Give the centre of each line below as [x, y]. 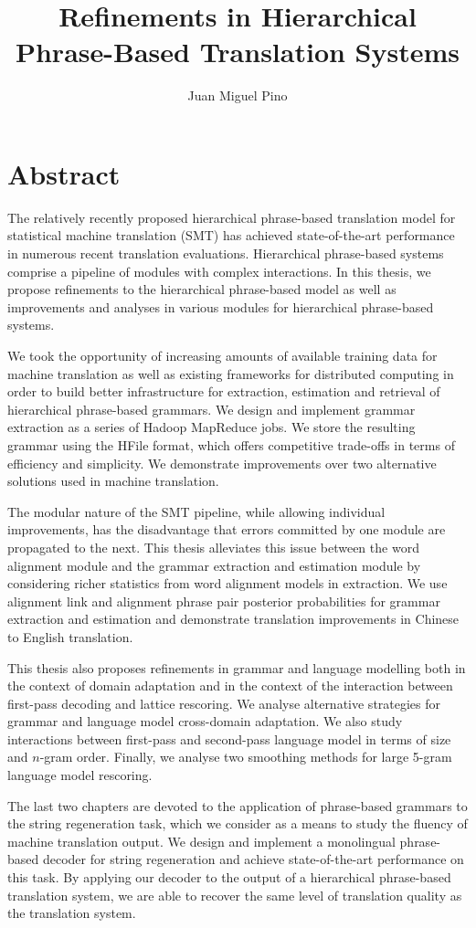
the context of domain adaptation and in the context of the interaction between [230, 685]
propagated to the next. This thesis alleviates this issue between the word [213, 547]
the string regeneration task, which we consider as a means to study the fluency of [238, 823]
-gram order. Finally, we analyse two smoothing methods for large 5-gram [246, 757]
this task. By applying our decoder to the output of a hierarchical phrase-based [229, 877]
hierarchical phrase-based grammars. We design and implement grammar [212, 409]
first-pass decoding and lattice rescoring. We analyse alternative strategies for [224, 703]
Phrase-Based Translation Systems [238, 52]
